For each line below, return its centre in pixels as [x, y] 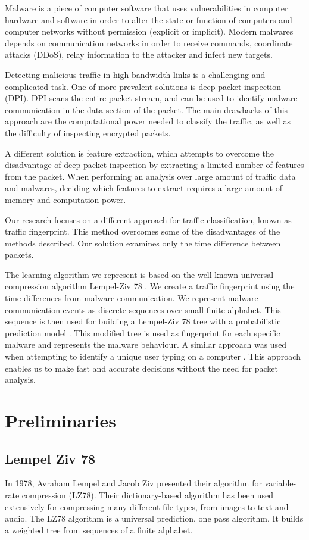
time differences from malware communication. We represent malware [132, 298]
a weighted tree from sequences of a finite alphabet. [99, 530]
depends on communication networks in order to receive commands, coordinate [149, 43]
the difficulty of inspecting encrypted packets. [88, 132]
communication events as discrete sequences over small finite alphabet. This [143, 309]
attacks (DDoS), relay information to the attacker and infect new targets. [139, 54]
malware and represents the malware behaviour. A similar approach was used [146, 344]
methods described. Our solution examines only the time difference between [143, 243]
